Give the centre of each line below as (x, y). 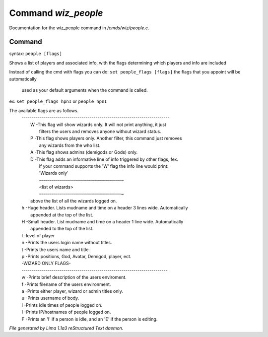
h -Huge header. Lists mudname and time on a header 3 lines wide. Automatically (105, 208)
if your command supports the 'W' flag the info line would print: (104, 166)
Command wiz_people (56, 13)
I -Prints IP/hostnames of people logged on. (66, 312)
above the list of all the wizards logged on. (74, 201)
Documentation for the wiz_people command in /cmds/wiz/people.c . (79, 28)
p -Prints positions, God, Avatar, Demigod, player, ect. (76, 256)
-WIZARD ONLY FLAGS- (46, 264)
